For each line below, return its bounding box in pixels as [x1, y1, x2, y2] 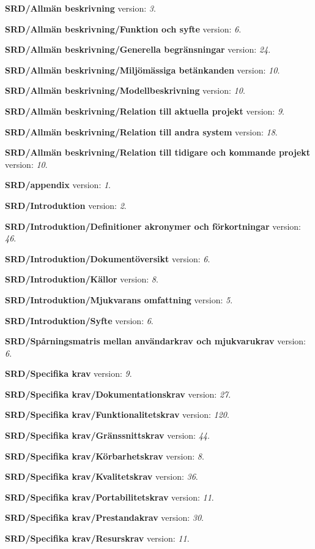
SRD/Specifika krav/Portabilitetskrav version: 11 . [5, 490, 214, 503]
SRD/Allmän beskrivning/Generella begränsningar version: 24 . [5, 43, 271, 56]
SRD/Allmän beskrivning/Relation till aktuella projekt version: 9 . [5, 104, 284, 117]
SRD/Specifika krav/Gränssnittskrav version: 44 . [5, 429, 210, 442]
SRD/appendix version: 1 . [5, 178, 111, 191]
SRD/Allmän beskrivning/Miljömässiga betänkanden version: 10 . [5, 63, 280, 76]
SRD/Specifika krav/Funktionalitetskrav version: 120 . [5, 408, 229, 421]
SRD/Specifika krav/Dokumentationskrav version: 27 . [5, 387, 231, 400]
